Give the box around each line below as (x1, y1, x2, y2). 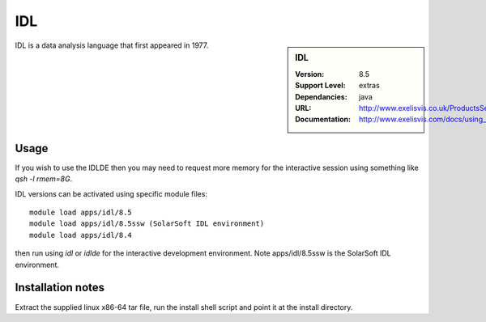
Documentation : (295, 114, 352, 125)
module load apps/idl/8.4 (29, 231, 133, 239)
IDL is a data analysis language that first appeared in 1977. (15, 40, 209, 50)
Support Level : (295, 81, 346, 91)
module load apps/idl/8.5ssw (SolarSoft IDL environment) (29, 219, 265, 228)
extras (359, 81, 380, 91)
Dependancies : (295, 91, 347, 101)
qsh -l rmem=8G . (15, 174, 73, 184)
